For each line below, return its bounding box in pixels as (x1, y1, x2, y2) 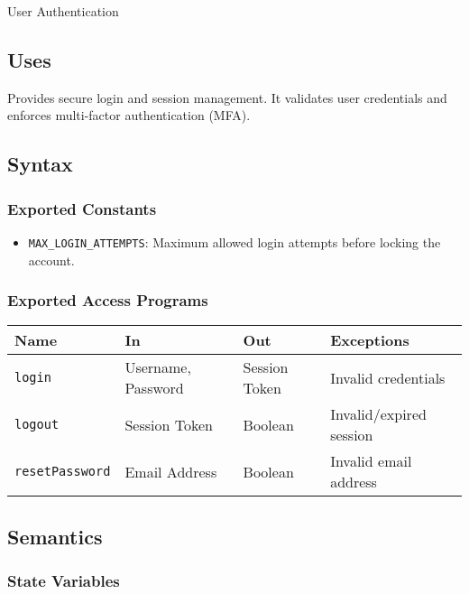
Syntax (7, 150, 73, 178)
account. (28, 250, 75, 269)
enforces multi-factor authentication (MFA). (7, 106, 251, 125)
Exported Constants (7, 197, 157, 219)
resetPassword (14, 464, 111, 479)
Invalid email (330, 450, 412, 472)
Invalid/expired (330, 404, 427, 425)
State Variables (7, 570, 120, 592)
